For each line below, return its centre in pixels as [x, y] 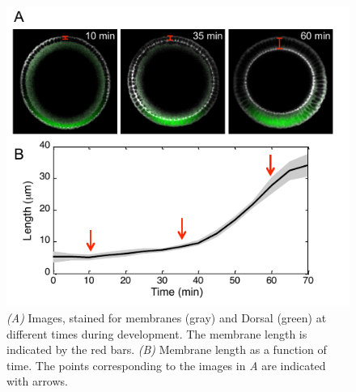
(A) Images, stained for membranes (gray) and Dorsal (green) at [167, 317]
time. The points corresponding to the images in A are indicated [166, 365]
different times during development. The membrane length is [157, 333]
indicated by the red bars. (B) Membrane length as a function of [167, 349]
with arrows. [37, 381]
